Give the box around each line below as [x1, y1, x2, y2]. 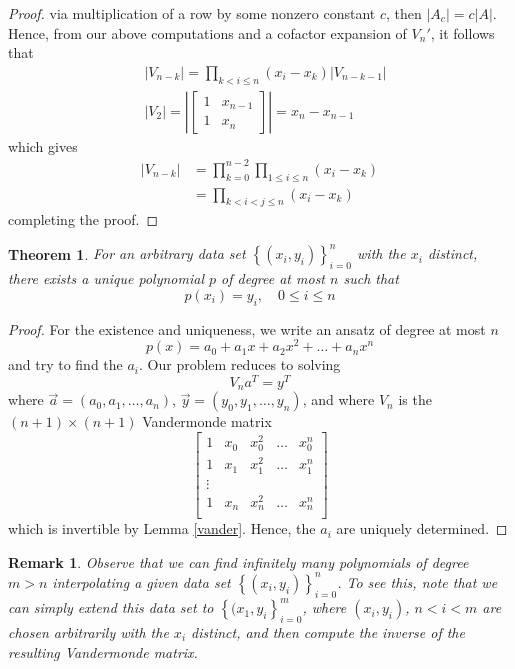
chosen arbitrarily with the [8, 622, 169, 642]
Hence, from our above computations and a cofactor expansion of [8, 22, 407, 43]
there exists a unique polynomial [8, 268, 204, 289]
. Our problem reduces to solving [139, 354, 341, 375]
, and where [302, 389, 375, 410]
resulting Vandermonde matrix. [8, 641, 198, 662]
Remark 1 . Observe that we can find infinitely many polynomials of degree [8, 551, 469, 572]
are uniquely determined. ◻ [336, 518, 508, 539]
